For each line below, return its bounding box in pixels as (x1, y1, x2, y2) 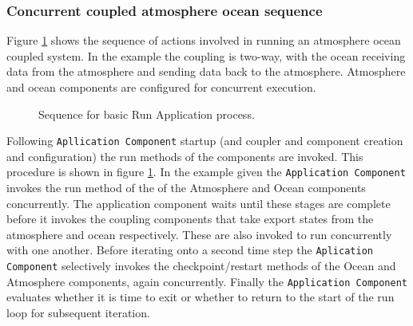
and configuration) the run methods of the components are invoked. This (6, 147, 363, 164)
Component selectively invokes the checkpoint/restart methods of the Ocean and (6, 257, 396, 274)
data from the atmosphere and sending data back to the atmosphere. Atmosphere (6, 63, 406, 80)
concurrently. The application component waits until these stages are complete (6, 194, 391, 211)
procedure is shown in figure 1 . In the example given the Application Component (6, 163, 406, 180)
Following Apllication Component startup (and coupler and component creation (6, 132, 403, 149)
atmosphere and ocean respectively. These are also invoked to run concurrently (6, 226, 392, 242)
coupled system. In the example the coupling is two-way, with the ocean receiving (6, 47, 406, 64)
